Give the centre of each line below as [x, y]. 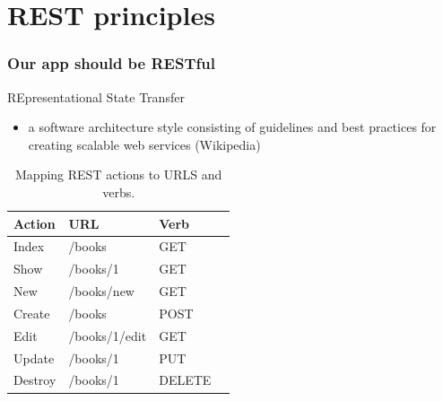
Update [34, 357]
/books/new [101, 291]
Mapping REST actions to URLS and [119, 174]
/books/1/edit [108, 335]
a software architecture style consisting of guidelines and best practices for [232, 127]
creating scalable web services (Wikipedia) [144, 144]
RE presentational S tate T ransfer [96, 96]
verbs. [119, 192]
